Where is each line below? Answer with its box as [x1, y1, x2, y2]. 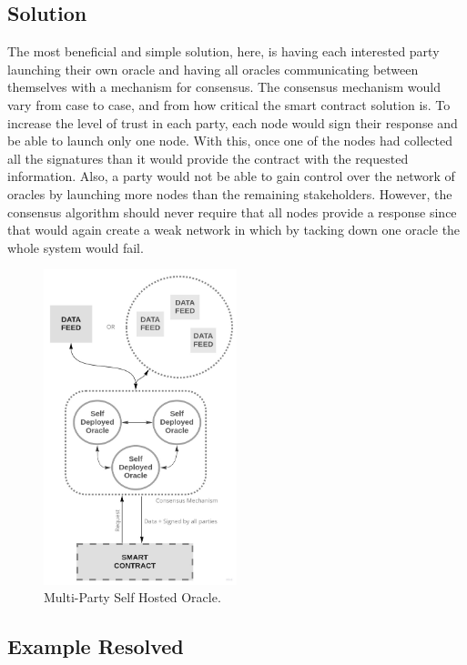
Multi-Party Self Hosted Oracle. [44, 588, 221, 607]
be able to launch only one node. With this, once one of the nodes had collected [7, 131, 452, 150]
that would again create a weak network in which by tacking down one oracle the [7, 220, 461, 239]
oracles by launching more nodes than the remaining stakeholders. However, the [7, 184, 452, 203]
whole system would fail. [7, 237, 144, 257]
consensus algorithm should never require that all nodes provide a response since [7, 202, 457, 221]
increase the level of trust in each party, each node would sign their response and [7, 113, 458, 132]
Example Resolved [7, 632, 184, 660]
